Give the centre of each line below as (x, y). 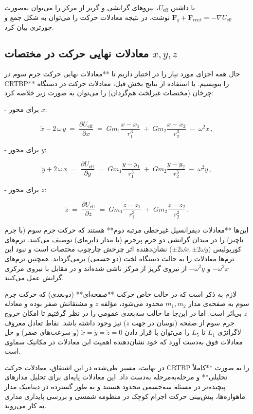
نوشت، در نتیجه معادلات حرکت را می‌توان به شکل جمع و (87, 17)
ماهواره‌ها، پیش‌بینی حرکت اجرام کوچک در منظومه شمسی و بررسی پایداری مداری (125, 396)
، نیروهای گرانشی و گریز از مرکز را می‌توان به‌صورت (81, 7)
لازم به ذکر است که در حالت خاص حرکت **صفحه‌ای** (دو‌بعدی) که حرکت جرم (121, 294)
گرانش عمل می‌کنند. (34, 278)
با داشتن (183, 7)
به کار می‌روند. (26, 405)
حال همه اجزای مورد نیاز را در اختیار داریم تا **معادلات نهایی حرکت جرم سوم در (122, 74)
